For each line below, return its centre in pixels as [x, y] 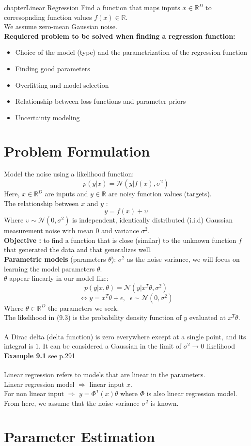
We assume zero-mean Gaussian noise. [61, 26]
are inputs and [66, 194]
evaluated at [207, 317]
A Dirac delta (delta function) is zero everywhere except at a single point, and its [125, 336]
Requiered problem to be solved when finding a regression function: [120, 36]
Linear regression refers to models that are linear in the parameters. [105, 374]
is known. [165, 403]
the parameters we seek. [83, 308]
